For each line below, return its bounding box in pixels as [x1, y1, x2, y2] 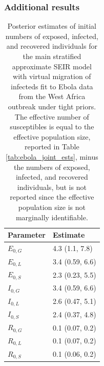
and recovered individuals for [6, 41, 97, 51]
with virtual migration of [13, 71, 91, 82]
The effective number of [14, 111, 89, 122]
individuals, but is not [17, 181, 87, 192]
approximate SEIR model [12, 61, 92, 71]
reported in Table [25, 141, 79, 152]
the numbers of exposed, [13, 161, 90, 172]
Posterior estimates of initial [7, 21, 96, 31]
